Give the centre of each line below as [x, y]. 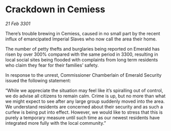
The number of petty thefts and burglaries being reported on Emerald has [82, 49]
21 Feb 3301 [18, 24]
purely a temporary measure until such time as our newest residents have [82, 117]
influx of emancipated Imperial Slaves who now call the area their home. [81, 39]
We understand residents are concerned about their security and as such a [84, 106]
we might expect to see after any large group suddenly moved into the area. [85, 101]
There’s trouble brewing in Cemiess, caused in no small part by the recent [83, 33]
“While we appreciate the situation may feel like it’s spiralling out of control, [84, 90]
